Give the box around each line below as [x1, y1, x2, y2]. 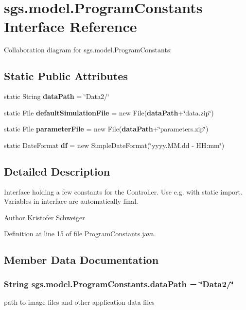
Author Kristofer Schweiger [4, 212, 85, 222]
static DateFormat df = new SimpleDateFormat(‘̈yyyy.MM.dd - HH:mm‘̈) [4, 140, 225, 150]
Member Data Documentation [4, 252, 159, 267]
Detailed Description [4, 163, 110, 179]
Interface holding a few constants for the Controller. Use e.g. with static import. [4, 186, 243, 196]
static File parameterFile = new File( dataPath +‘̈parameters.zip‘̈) [4, 124, 209, 134]
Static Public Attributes [4, 68, 128, 83]
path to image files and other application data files [4, 297, 155, 307]
